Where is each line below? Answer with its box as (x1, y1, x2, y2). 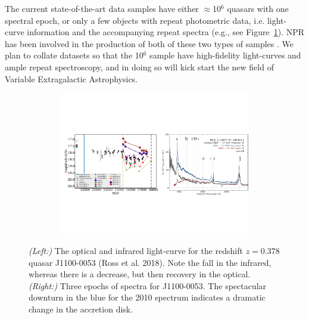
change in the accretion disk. (29, 302, 133, 315)
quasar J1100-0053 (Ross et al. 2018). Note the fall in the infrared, (29, 256, 271, 268)
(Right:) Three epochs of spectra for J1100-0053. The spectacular (29, 279, 267, 292)
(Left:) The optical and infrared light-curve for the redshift (29, 244, 243, 256)
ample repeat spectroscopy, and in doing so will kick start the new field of (5, 60, 274, 73)
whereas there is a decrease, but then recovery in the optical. (29, 268, 251, 280)
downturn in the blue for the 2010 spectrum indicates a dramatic (29, 291, 266, 303)
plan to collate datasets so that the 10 (5, 49, 143, 61)
